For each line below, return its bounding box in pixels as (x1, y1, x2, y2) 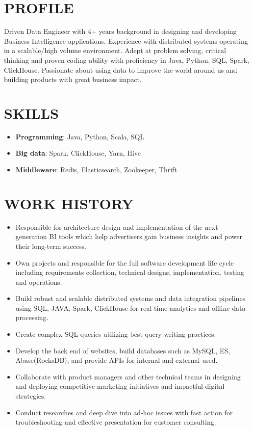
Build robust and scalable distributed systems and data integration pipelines (15, 293, 246, 303)
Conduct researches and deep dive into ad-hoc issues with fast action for (15, 407, 233, 417)
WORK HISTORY (4, 193, 134, 213)
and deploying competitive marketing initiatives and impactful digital (15, 381, 225, 391)
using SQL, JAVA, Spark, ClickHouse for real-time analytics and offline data (15, 302, 246, 313)
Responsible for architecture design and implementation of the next (15, 221, 218, 232)
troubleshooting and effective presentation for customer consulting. (15, 417, 216, 427)
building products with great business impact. (4, 74, 142, 84)
